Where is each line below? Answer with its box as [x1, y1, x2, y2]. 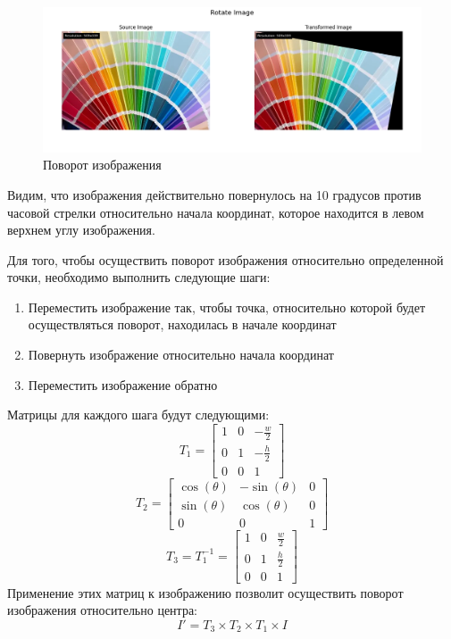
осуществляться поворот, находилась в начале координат [28, 315, 337, 334]
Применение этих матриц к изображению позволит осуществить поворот [7, 583, 404, 602]
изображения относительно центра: [7, 601, 197, 619]
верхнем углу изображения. [7, 220, 155, 239]
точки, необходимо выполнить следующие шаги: [7, 268, 271, 286]
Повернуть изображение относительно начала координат [28, 345, 334, 364]
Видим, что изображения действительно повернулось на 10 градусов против [7, 185, 422, 203]
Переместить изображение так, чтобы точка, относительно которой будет [28, 297, 426, 316]
